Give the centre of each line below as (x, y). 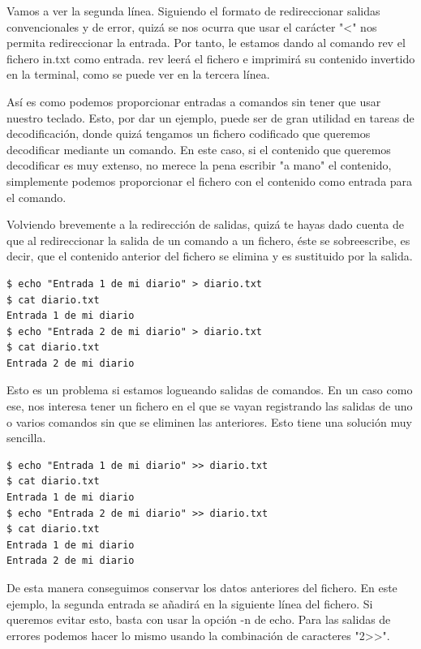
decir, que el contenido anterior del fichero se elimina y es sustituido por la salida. (210, 256)
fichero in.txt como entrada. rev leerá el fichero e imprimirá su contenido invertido (211, 58)
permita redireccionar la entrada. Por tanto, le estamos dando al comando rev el (206, 43)
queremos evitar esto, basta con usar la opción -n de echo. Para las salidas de (199, 619)
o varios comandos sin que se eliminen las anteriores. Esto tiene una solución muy (209, 421)
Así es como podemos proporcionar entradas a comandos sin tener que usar (194, 101)
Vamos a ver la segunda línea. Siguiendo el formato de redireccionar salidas (193, 11)
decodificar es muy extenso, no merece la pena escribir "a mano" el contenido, (199, 165)
